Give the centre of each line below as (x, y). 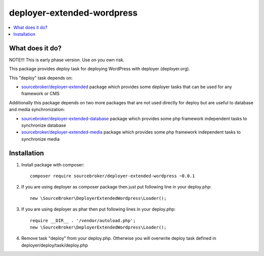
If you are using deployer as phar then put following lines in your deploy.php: (99, 209)
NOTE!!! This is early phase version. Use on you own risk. (67, 60)
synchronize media (40, 139)
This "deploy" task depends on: (41, 78)
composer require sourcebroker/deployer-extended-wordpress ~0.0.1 (112, 176)
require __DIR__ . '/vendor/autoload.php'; (83, 221)
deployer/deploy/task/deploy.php (55, 245)
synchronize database (44, 125)
